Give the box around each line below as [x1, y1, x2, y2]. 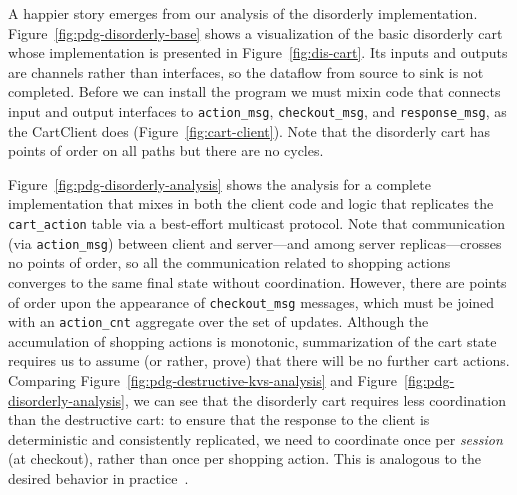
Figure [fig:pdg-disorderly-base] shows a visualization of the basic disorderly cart [8, 22, 503, 43]
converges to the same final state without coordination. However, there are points [8, 271, 507, 292]
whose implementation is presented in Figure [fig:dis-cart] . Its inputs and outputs [8, 42, 508, 63]
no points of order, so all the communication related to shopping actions [8, 252, 451, 273]
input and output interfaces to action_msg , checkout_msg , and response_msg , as [8, 100, 507, 121]
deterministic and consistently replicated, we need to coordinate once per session [8, 428, 503, 449]
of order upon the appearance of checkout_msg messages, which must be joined [8, 291, 495, 312]
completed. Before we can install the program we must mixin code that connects [8, 81, 501, 102]
